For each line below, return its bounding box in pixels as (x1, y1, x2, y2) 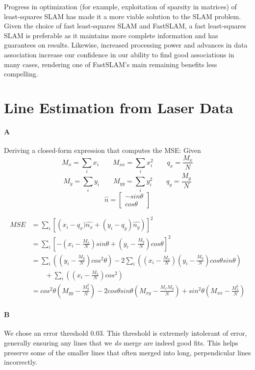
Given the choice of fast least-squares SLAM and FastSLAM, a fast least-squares (4, 21, 246, 31)
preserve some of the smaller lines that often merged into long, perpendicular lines (4, 347, 251, 357)
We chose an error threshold (4, 328, 88, 338)
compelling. (4, 69, 38, 79)
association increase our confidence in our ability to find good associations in (4, 49, 234, 59)
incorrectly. (4, 357, 37, 367)
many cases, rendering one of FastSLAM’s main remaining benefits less (4, 59, 217, 69)
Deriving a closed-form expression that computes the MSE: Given (4, 145, 201, 155)
